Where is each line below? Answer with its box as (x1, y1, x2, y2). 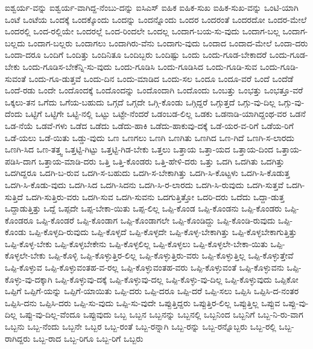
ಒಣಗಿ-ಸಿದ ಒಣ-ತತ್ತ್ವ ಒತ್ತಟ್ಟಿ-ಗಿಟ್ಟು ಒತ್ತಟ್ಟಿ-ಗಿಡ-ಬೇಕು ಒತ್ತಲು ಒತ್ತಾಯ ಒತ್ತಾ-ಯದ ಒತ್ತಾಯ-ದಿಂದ (5, 143, 274, 156)
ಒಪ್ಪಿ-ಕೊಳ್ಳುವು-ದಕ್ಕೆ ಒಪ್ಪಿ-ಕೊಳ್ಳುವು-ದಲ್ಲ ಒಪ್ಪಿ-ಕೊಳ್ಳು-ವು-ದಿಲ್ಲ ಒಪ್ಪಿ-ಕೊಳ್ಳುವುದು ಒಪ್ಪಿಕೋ (55, 272, 299, 285)
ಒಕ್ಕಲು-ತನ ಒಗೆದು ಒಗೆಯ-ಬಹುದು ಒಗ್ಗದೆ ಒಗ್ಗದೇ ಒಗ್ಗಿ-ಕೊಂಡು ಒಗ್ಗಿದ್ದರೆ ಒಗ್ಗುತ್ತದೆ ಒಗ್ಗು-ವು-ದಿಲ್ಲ (5, 95, 276, 108)
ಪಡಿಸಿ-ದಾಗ (5, 154, 36, 167)
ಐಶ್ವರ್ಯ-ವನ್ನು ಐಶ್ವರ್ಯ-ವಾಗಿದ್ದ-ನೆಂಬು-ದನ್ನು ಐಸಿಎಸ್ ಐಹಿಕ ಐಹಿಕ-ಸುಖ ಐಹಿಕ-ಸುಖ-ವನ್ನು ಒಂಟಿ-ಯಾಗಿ (5, 1, 299, 13)
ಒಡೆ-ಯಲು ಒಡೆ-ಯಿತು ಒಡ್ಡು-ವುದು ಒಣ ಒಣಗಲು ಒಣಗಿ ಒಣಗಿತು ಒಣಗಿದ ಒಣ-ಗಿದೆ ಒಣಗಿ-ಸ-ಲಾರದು (5, 131, 294, 143)
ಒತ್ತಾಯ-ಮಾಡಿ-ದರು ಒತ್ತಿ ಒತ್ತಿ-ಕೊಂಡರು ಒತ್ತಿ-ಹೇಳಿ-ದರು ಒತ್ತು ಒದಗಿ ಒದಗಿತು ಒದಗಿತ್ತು (39, 154, 285, 167)
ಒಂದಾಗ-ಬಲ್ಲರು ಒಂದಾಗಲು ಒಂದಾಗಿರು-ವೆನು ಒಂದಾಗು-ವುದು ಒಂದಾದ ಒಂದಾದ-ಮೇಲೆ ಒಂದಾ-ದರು (28, 36, 308, 49)
